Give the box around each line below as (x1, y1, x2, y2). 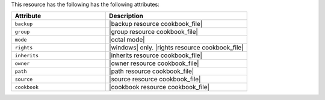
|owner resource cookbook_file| (109, 59, 199, 67)
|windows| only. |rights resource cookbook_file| (109, 43, 244, 52)
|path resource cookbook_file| (109, 67, 194, 75)
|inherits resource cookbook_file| (109, 51, 203, 60)
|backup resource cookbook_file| (109, 20, 203, 28)
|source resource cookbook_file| (109, 75, 201, 84)
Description (109, 12, 144, 20)
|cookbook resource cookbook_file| (109, 83, 210, 92)
